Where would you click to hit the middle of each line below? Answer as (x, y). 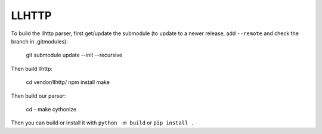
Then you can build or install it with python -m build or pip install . (103, 123)
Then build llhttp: (32, 68)
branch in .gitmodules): (39, 41)
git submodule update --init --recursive (74, 55)
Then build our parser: (38, 96)
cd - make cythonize (51, 109)
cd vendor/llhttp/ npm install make (68, 82)
